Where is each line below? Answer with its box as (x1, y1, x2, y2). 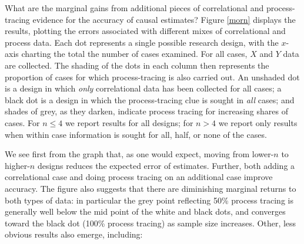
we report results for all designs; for (65, 116, 193, 128)
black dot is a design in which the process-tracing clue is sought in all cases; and (5, 93, 295, 106)
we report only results (218, 116, 298, 128)
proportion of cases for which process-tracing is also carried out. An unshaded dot (5, 70, 300, 83)
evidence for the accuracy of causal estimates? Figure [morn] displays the (32, 13, 296, 25)
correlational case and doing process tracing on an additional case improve (5, 171, 273, 183)
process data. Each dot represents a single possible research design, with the (5, 36, 279, 48)
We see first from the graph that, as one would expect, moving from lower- (5, 148, 274, 160)
